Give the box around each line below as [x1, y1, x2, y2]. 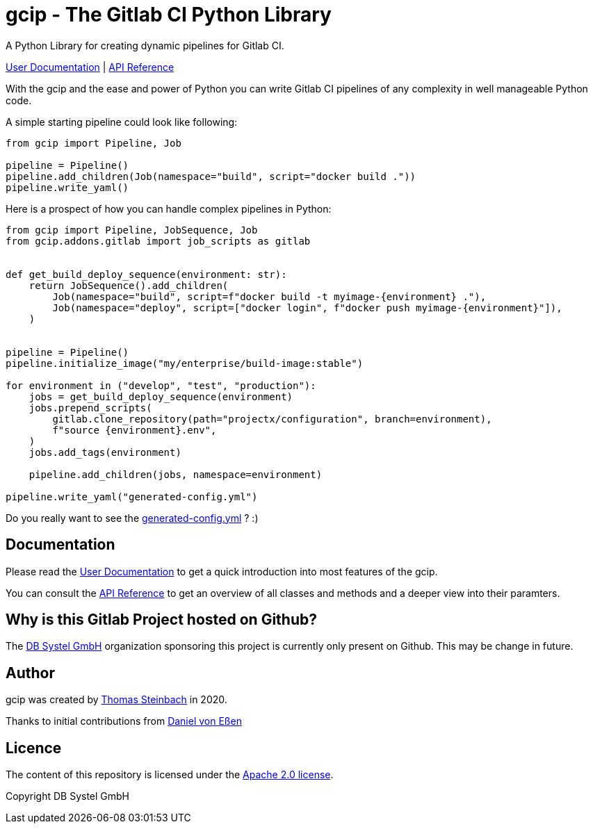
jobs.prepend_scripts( [29, 402, 152, 413]
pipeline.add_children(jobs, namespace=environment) [29, 468, 323, 480]
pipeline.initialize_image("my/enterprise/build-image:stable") [6, 357, 364, 369]
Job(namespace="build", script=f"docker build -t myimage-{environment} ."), [52, 290, 487, 302]
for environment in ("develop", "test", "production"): [6, 379, 316, 391]
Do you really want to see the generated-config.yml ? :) [6, 511, 259, 524]
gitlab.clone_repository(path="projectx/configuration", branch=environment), [52, 413, 492, 425]
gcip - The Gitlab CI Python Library [6, 3, 332, 26]
